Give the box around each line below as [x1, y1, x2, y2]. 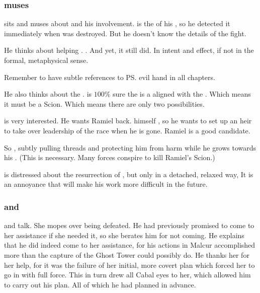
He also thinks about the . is [4, 89, 92, 99]
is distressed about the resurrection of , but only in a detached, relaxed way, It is [4, 169, 253, 179]
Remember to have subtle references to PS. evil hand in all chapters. [4, 71, 215, 82]
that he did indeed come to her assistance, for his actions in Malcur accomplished [4, 240, 255, 250]
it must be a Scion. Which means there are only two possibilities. [4, 98, 205, 109]
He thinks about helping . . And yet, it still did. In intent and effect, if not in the [4, 45, 254, 55]
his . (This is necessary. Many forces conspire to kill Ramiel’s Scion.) [4, 152, 215, 163]
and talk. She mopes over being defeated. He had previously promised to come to [4, 220, 254, 231]
